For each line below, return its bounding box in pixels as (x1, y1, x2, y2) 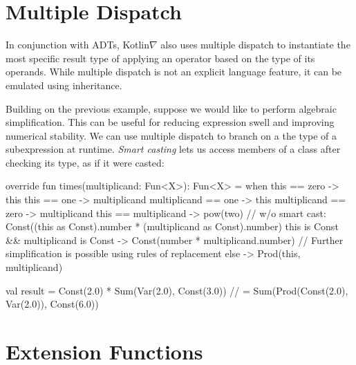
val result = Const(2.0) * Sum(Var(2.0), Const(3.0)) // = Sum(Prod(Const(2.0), (6, 283, 348, 297)
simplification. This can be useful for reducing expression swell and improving (6, 115, 335, 129)
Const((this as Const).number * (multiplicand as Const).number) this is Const (6, 219, 339, 234)
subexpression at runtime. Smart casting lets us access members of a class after (6, 142, 341, 156)
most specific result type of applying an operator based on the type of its (6, 50, 315, 65)
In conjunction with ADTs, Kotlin (6, 37, 149, 52)
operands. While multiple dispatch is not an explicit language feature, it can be (6, 64, 342, 79)
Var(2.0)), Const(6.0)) (6, 297, 99, 311)
